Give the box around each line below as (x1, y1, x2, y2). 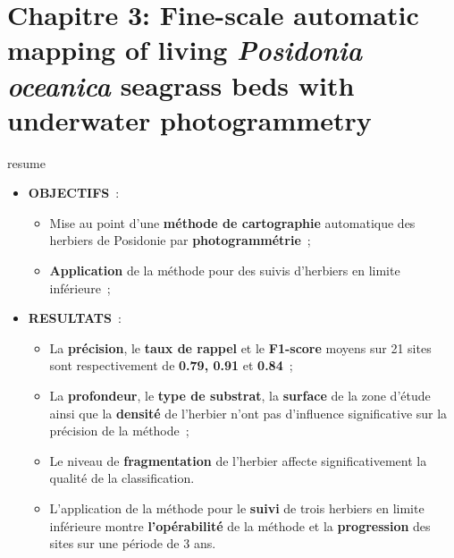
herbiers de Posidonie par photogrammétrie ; (49, 231, 311, 249)
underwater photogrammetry (7, 101, 372, 138)
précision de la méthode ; (49, 421, 189, 440)
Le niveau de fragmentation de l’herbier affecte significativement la (49, 451, 427, 469)
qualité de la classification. (49, 469, 195, 487)
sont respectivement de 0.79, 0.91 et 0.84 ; (49, 356, 293, 375)
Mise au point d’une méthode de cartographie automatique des (49, 213, 416, 232)
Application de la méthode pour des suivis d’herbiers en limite (49, 261, 400, 280)
